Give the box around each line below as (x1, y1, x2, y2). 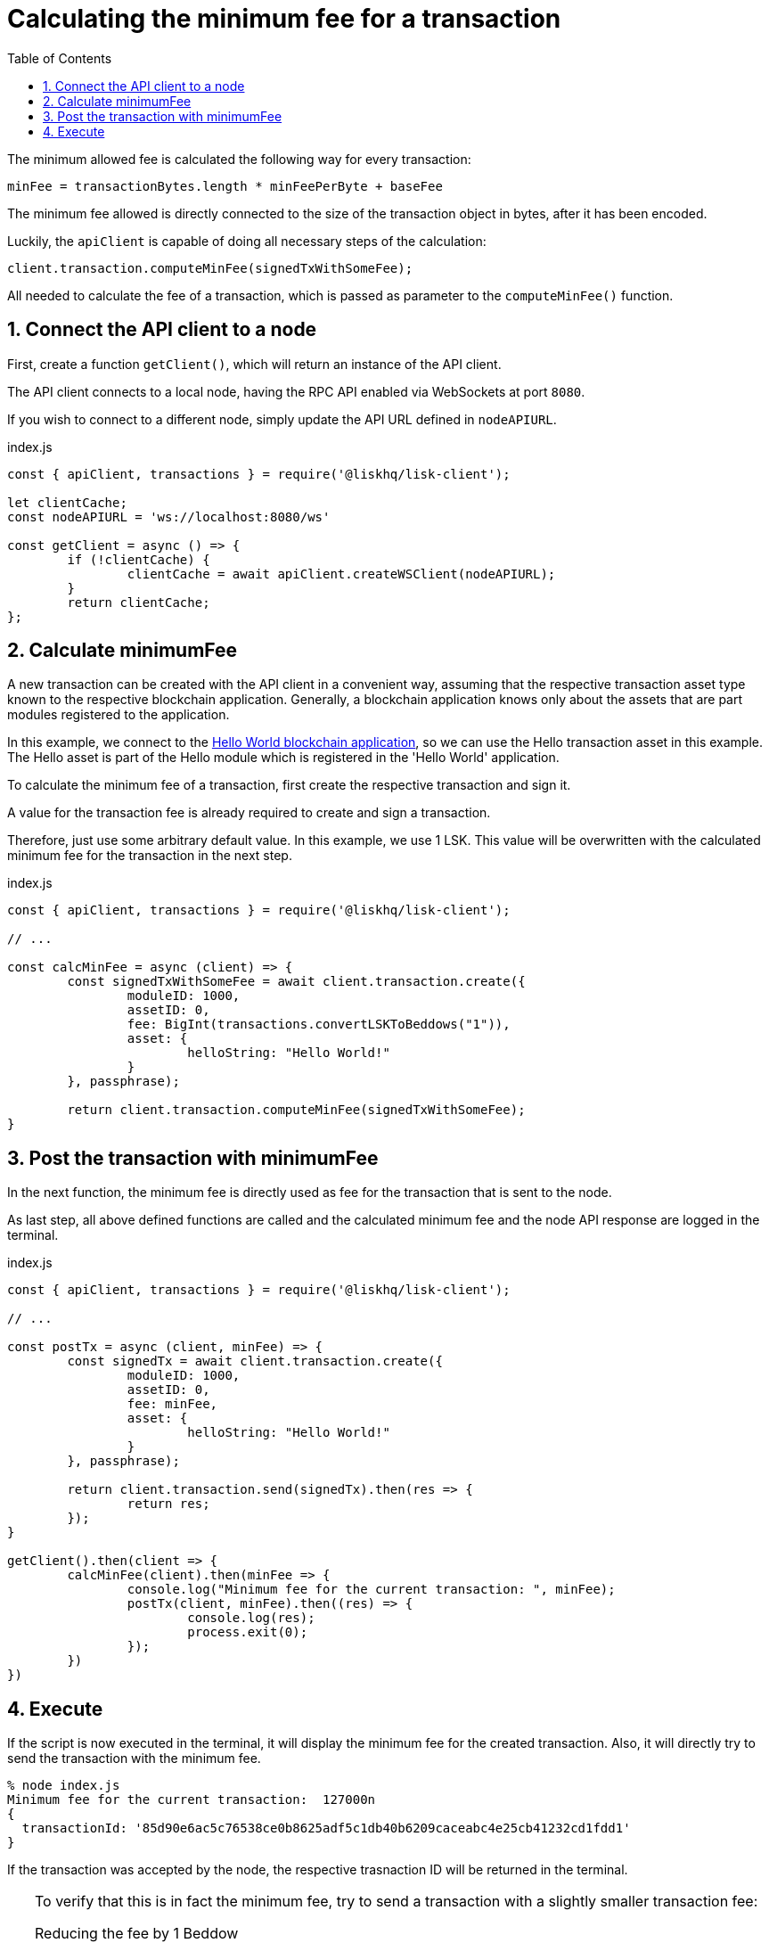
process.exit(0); (187, 1625, 308, 1640)
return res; (127, 1496, 210, 1512)
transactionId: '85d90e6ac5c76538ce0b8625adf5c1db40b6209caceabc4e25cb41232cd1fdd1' (21, 1821, 631, 1836)
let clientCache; (7, 495, 127, 510)
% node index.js (7, 1778, 120, 1793)
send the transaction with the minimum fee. (7, 1750, 261, 1767)
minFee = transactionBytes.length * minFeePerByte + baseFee (7, 178, 443, 193)
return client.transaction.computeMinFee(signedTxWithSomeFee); (67, 1103, 526, 1118)
